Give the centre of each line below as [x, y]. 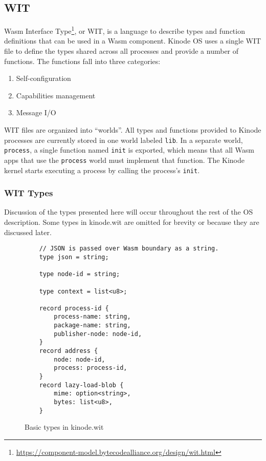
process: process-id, [91, 368]
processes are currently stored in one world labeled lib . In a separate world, [124, 140]
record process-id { [74, 308]
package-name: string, [92, 326]
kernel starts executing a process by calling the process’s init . [102, 170]
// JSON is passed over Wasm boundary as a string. [129, 249]
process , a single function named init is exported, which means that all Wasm [129, 150]
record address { [69, 351]
